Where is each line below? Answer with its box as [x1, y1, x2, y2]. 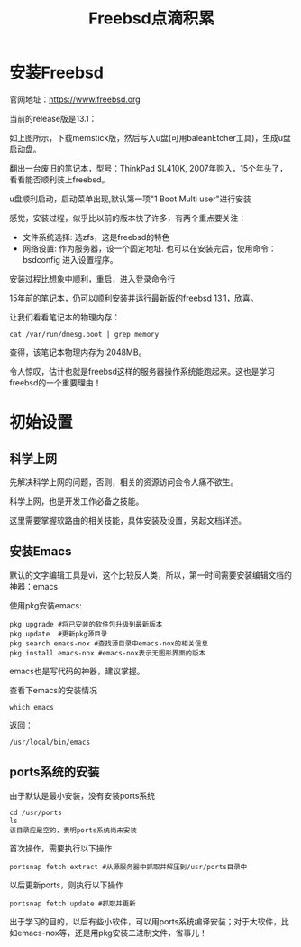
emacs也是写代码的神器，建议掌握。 [9, 665, 145, 676]
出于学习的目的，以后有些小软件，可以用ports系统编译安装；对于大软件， [9, 915, 282, 926]
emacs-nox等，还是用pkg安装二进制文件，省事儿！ [16, 927, 207, 938]
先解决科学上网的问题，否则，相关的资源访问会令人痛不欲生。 [9, 476, 239, 487]
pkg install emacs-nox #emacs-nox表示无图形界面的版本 [9, 648, 205, 657]
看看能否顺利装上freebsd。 [9, 173, 110, 185]
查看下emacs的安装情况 [9, 684, 97, 695]
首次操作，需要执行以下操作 [9, 842, 113, 853]
